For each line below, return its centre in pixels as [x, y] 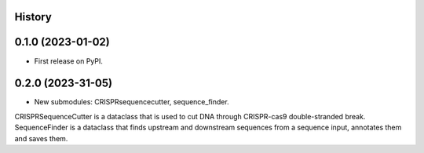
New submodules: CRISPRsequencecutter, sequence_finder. [132, 102]
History [33, 17]
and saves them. [41, 138]
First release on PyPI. [69, 61]
